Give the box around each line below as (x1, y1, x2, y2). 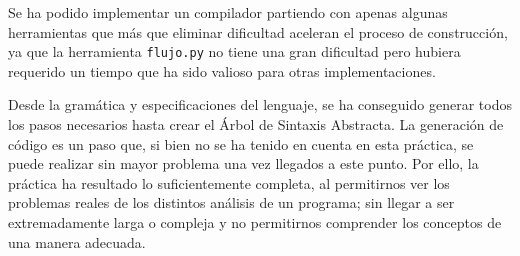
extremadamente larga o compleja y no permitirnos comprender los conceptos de (8, 212, 502, 232)
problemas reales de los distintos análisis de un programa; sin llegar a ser (8, 192, 455, 213)
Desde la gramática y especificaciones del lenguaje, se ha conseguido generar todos (8, 94, 512, 115)
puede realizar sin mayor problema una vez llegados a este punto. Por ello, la (8, 153, 479, 174)
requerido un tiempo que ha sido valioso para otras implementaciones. (8, 60, 436, 81)
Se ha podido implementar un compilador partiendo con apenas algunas (8, 2, 448, 22)
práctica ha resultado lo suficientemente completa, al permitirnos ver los (8, 172, 450, 193)
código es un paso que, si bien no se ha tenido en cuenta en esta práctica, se (8, 133, 474, 154)
